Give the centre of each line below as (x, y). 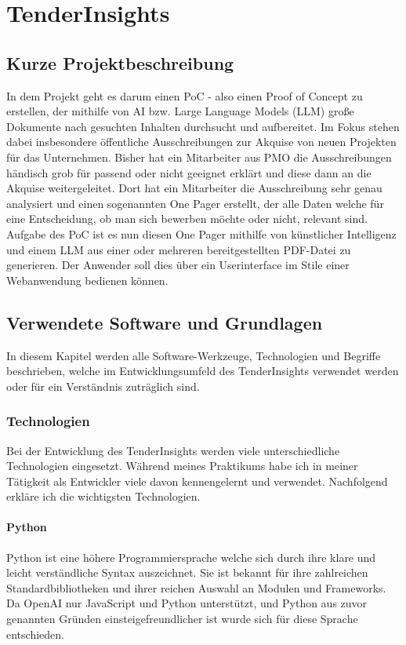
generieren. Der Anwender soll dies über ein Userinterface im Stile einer (178, 265)
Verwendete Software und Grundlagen (165, 322)
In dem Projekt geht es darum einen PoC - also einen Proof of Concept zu (185, 95)
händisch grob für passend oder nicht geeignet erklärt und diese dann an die (189, 172)
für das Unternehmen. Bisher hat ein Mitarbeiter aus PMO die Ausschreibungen (199, 157)
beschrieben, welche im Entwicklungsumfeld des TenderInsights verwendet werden (203, 371)
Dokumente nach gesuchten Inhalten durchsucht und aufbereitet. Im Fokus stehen (203, 126)
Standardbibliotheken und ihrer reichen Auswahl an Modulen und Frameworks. (196, 587)
